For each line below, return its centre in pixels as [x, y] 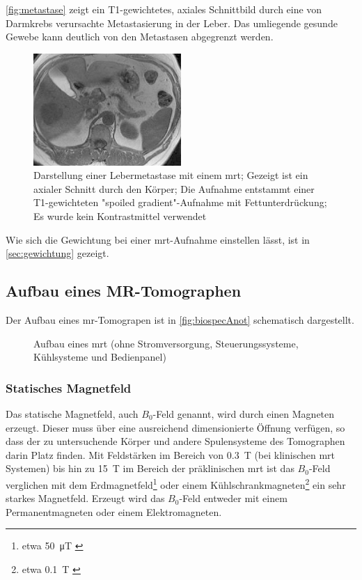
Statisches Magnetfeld [69, 387]
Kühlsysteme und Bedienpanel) [100, 357]
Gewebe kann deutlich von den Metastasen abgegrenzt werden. [140, 37]
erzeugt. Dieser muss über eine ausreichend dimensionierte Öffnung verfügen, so [175, 427]
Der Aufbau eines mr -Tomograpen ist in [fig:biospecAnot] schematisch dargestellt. [180, 320]
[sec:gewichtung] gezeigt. [57, 253]
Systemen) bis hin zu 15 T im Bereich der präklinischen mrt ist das [150, 468]
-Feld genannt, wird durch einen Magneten [244, 414]
